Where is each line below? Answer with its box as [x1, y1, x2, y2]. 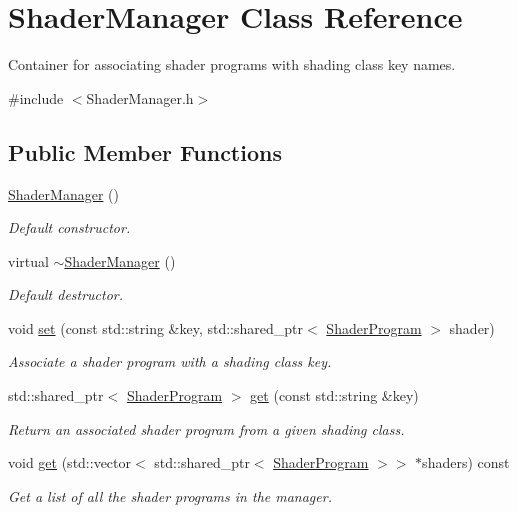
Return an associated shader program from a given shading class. [8, 418, 405, 439]
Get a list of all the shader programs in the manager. [8, 485, 332, 506]
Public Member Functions [8, 136, 282, 167]
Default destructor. [8, 284, 124, 305]
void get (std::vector [8, 452, 132, 473]
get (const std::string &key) [250, 385, 419, 406]
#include [8, 87, 64, 108]
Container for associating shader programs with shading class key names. [8, 54, 456, 75]
